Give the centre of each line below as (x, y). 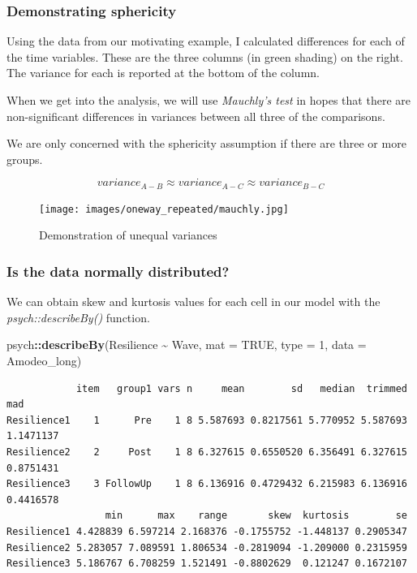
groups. (25, 159)
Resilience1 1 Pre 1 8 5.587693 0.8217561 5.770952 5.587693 (207, 420)
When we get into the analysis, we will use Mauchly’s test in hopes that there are (208, 100)
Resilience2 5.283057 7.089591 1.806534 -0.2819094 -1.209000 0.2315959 (207, 547)
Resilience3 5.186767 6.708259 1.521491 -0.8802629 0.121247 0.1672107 (207, 564)
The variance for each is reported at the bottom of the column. (163, 73)
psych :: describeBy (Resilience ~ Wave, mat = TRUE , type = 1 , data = (187, 345)
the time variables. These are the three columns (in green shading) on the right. (205, 56)
